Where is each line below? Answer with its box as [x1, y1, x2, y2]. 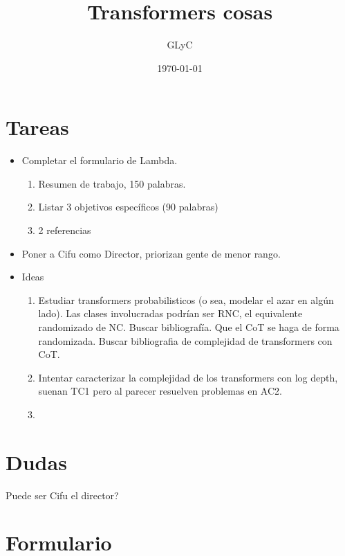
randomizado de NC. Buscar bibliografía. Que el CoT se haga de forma [38, 320, 339, 334]
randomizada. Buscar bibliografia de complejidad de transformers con [38, 333, 333, 348]
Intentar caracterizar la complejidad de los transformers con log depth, [38, 370, 338, 384]
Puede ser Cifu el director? [6, 487, 119, 502]
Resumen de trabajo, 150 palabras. [38, 176, 186, 190]
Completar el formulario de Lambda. [21, 153, 178, 168]
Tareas [6, 113, 69, 141]
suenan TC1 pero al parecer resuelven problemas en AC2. [38, 384, 282, 398]
